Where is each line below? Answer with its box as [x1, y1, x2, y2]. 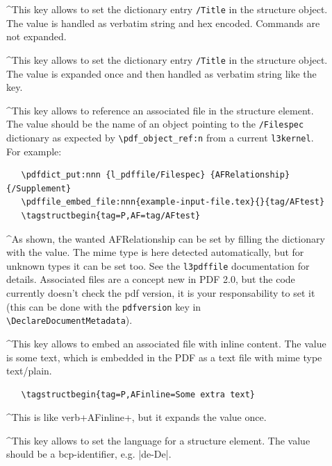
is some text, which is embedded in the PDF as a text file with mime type [6, 349, 322, 364]
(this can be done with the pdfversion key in [6, 299, 201, 313]
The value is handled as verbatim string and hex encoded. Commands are [6, 15, 320, 30]
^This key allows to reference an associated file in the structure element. [6, 103, 314, 117]
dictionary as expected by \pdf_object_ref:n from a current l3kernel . [6, 130, 314, 144]
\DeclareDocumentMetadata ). [6, 313, 133, 327]
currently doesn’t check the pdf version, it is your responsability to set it [6, 286, 315, 300]
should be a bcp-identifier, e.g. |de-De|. [6, 447, 172, 461]
